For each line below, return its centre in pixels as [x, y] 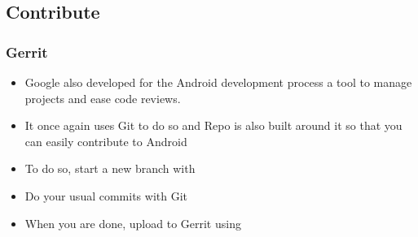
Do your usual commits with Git [106, 195]
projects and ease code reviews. [103, 98]
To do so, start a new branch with [110, 168]
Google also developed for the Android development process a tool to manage [218, 82]
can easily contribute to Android [106, 141]
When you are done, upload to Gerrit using [133, 223]
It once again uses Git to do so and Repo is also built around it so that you [213, 125]
